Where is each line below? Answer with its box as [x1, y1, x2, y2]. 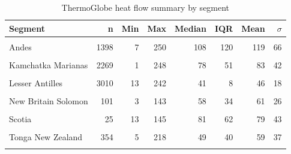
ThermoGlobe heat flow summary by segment [61, 1, 230, 13]
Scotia [9, 113, 32, 125]
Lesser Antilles [9, 76, 63, 89]
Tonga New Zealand [9, 131, 83, 143]
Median [175, 22, 206, 34]
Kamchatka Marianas [9, 58, 88, 71]
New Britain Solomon [9, 94, 88, 107]
